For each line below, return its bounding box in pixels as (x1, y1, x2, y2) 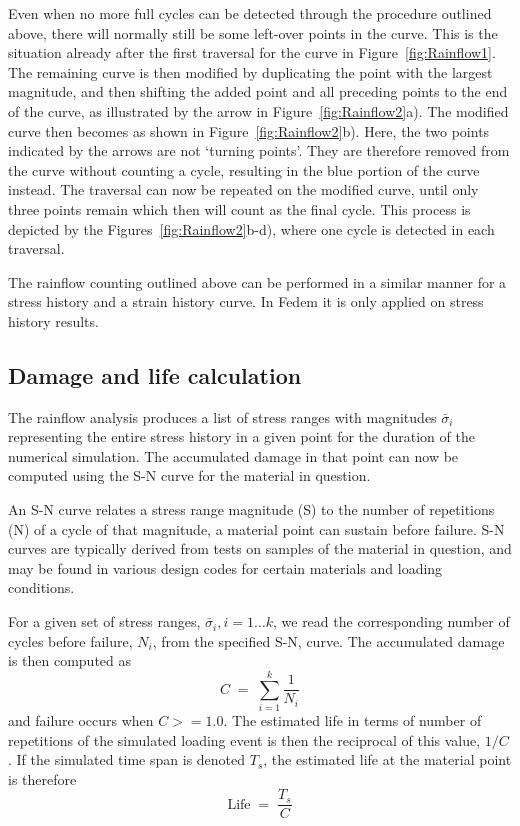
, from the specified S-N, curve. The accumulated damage (152, 630, 505, 651)
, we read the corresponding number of (272, 611, 510, 632)
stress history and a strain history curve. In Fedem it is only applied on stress (8, 291, 484, 312)
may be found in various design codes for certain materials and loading (8, 557, 443, 578)
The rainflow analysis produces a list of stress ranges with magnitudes (8, 406, 437, 427)
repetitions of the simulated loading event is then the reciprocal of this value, (8, 729, 481, 750)
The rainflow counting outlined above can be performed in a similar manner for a (8, 271, 507, 292)
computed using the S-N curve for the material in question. (8, 465, 371, 486)
